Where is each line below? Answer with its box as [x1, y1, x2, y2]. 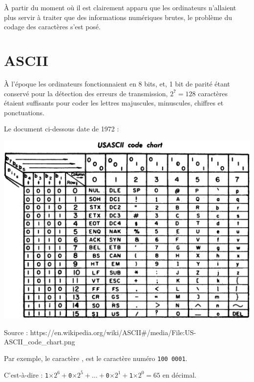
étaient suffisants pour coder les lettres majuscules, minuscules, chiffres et [4, 98, 224, 108]
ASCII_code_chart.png [4, 337, 75, 347]
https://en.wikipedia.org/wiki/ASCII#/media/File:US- [30, 327, 196, 337]
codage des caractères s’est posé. [4, 21, 101, 32]
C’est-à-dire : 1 [4, 369, 49, 380]
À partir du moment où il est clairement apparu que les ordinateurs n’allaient [4, 2, 236, 12]
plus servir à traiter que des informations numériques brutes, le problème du [4, 12, 233, 22]
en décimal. [162, 369, 196, 380]
